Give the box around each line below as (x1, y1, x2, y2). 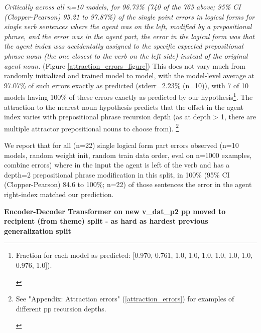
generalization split (4, 225, 71, 236)
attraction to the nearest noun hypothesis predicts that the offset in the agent (4, 101, 243, 112)
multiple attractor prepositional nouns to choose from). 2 (4, 121, 179, 133)
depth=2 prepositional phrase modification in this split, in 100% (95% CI (4, 169, 230, 180)
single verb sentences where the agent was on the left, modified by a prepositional (4, 21, 252, 32)
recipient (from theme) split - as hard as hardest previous (4, 216, 208, 226)
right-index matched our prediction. (4, 189, 114, 199)
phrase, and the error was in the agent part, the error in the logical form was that (4, 31, 254, 41)
